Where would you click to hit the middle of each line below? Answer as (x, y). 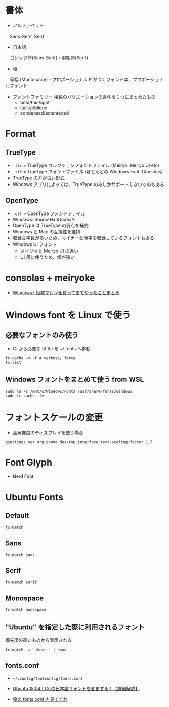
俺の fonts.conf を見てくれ (40, 699)
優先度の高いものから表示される (38, 640)
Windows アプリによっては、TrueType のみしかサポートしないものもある (88, 184)
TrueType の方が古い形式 (38, 178)
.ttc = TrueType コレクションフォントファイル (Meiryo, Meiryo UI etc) (86, 165)
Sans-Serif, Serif (27, 36)
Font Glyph (29, 462)
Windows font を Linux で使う (68, 315)
